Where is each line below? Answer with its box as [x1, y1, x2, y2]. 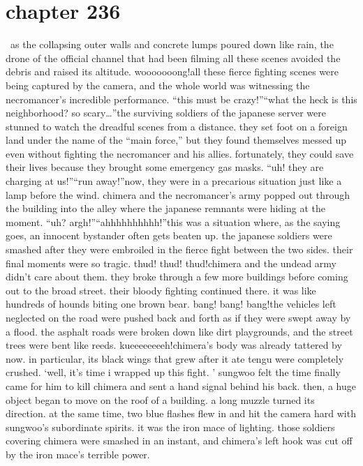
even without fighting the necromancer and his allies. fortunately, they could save [6, 146, 354, 160]
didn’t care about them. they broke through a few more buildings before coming [6, 269, 348, 284]
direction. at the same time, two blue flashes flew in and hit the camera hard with [6, 406, 356, 421]
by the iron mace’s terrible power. [6, 446, 150, 461]
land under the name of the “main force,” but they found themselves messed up [6, 133, 347, 147]
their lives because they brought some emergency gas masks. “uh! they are [6, 160, 324, 174]
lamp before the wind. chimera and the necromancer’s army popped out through [6, 187, 350, 202]
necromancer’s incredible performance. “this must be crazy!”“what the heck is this [6, 91, 357, 106]
